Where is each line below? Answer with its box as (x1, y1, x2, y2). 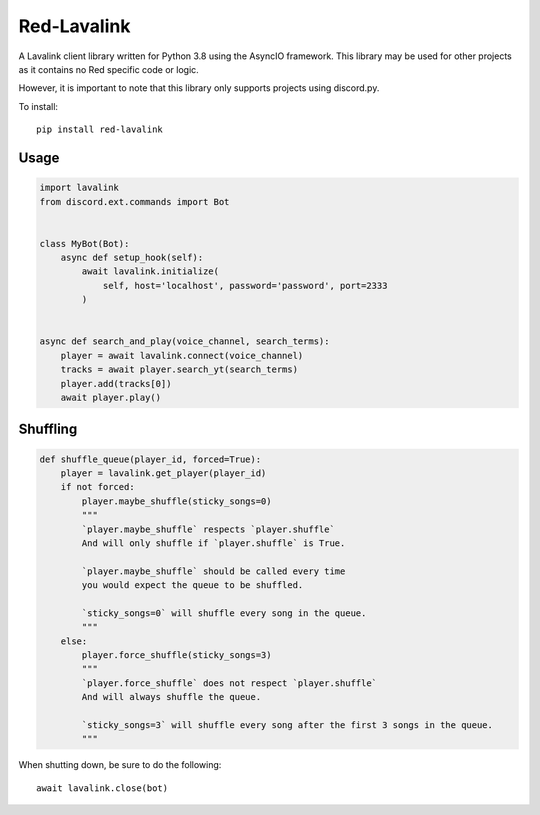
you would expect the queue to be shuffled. (81, 580, 304, 591)
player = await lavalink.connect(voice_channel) (60, 350, 304, 361)
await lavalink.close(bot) (36, 782, 169, 794)
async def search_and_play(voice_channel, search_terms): (39, 336, 330, 347)
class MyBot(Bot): (39, 238, 130, 249)
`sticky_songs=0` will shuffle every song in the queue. (81, 607, 367, 619)
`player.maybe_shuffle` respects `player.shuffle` (81, 523, 335, 535)
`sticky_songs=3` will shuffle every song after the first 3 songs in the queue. (81, 719, 494, 730)
